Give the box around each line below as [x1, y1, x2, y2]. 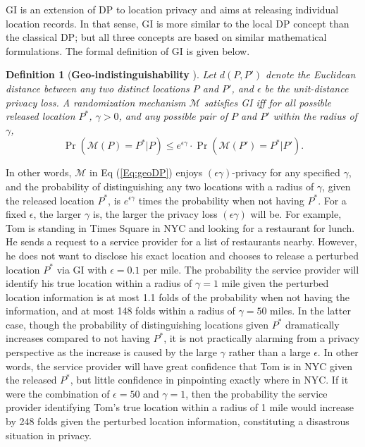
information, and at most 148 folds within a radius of [6, 303, 235, 318]
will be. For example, [250, 207, 342, 221]
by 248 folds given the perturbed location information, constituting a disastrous [6, 414, 349, 429]
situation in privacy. [6, 427, 92, 442]
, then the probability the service [185, 386, 328, 400]
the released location [6, 192, 94, 207]
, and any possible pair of [118, 109, 228, 123]
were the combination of [6, 386, 110, 400]
